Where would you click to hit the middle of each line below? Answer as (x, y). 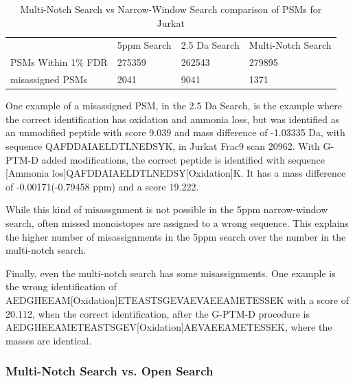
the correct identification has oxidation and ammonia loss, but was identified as (173, 119)
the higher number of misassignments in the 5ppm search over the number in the (176, 236)
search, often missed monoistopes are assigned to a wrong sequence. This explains (177, 222)
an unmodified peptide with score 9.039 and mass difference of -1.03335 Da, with (175, 132)
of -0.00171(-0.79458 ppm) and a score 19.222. (102, 186)
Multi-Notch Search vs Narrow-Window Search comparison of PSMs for (171, 9)
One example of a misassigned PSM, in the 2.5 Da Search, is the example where (174, 106)
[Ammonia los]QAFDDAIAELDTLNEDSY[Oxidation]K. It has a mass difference (176, 173)
